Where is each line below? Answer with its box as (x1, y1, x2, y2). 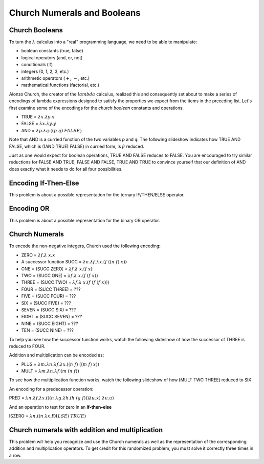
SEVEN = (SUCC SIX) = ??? (21, 306, 76, 313)
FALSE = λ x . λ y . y (21, 120, 56, 127)
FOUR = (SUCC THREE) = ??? (21, 286, 81, 292)
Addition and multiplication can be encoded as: (9, 352, 104, 358)
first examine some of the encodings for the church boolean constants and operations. (9, 105, 184, 111)
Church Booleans (9, 26, 63, 34)
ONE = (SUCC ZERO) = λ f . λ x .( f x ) (21, 266, 93, 272)
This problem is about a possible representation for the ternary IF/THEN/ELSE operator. (9, 191, 185, 198)
